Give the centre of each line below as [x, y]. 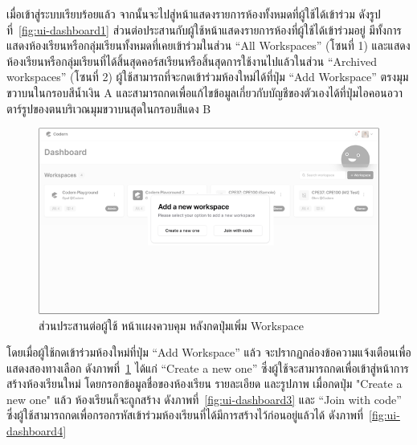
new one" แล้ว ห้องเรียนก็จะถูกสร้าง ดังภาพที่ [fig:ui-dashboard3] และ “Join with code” [204, 399]
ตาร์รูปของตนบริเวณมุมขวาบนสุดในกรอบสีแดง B [109, 108]
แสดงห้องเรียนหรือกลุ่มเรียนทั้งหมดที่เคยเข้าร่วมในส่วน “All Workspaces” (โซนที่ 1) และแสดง [208, 45]
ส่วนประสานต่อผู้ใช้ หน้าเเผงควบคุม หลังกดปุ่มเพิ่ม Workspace [171, 325]
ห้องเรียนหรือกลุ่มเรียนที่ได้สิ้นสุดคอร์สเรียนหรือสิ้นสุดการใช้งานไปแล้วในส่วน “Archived [192, 61]
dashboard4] [37, 431]
